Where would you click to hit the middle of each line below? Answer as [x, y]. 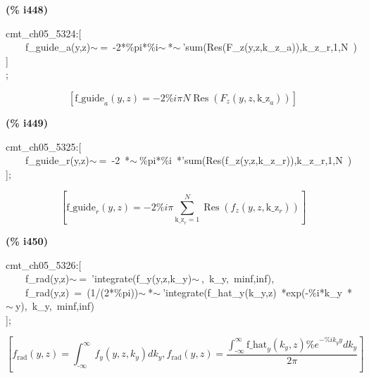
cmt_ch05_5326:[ [44, 264]
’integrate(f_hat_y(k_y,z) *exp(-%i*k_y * [257, 292]
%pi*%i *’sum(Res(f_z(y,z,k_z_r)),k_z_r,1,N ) [246, 160]
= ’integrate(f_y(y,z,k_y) [136, 278]
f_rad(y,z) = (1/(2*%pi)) [82, 292]
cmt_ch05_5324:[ [44, 33]
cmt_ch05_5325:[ [44, 146]
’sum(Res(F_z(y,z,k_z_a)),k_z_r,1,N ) [270, 47]
